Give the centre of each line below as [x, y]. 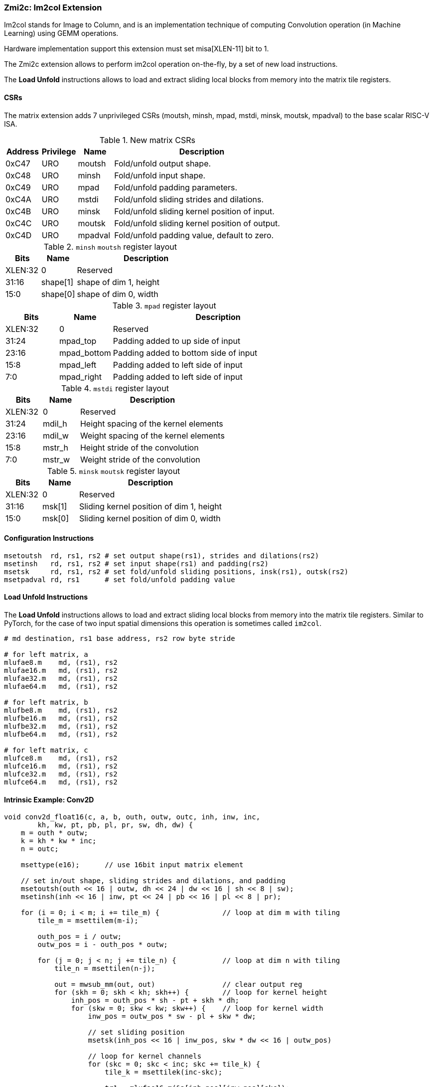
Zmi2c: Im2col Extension [53, 7]
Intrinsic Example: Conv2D [49, 799]
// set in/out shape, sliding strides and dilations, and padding [153, 881]
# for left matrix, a [46, 655]
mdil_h [55, 423]
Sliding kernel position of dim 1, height [150, 506]
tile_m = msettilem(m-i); [88, 921]
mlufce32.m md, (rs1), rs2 [61, 774]
